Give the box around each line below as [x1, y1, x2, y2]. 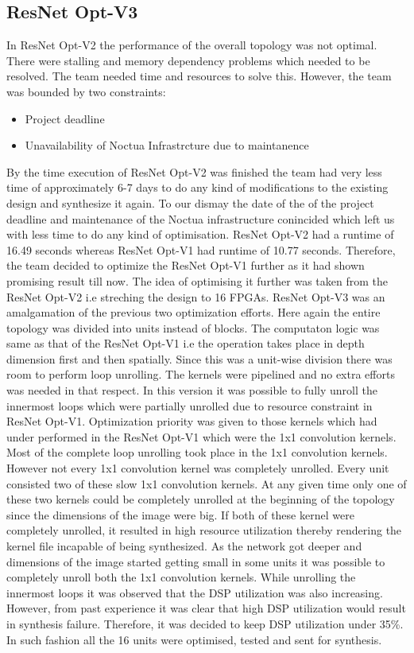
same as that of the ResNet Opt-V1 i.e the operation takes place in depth [6, 335, 365, 352]
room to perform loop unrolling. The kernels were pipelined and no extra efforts [6, 366, 395, 383]
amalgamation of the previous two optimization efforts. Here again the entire [6, 304, 381, 321]
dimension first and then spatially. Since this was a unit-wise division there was [6, 350, 393, 367]
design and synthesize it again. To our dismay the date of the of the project [6, 194, 374, 211]
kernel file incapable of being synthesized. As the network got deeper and [6, 538, 362, 554]
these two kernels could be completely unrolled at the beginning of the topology [6, 491, 395, 507]
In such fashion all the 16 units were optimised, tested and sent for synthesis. [6, 631, 382, 647]
